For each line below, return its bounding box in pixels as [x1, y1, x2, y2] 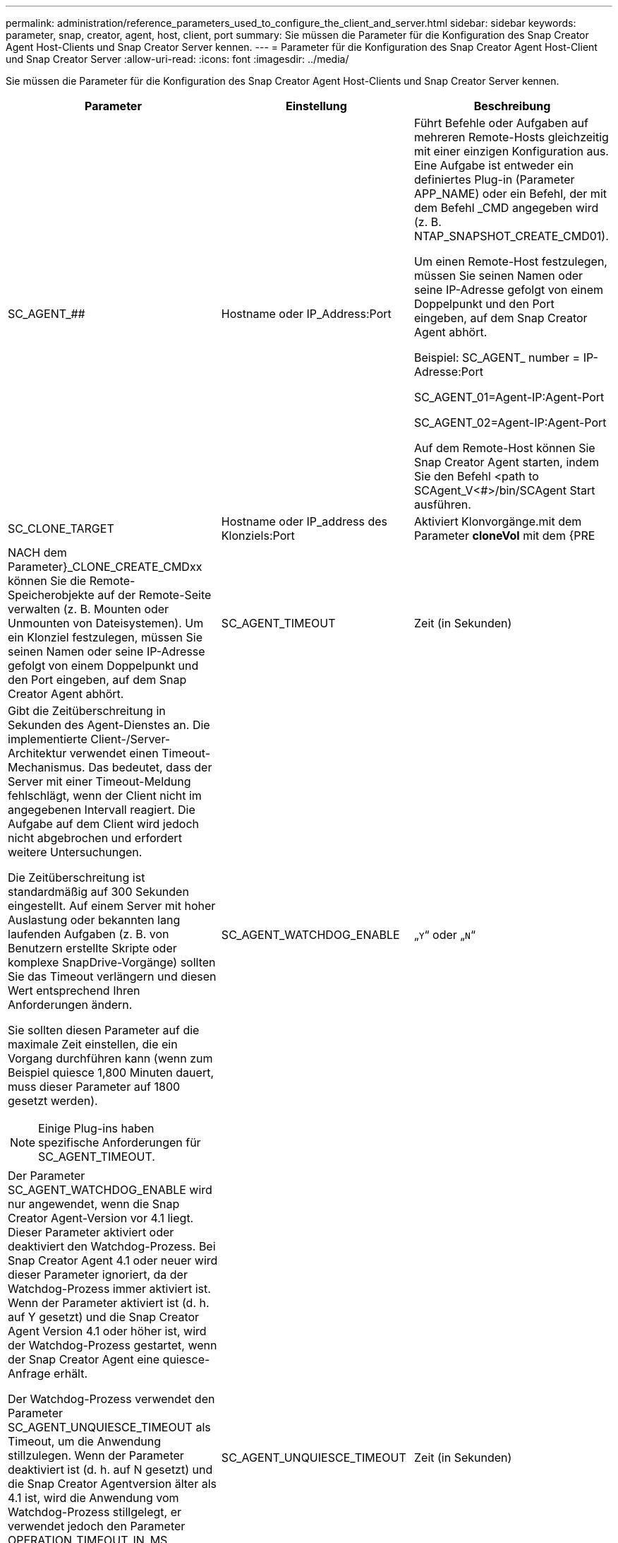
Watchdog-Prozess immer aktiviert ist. [8, 1282, 211, 1296]
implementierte [8, 732, 87, 746]
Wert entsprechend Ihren [8, 983, 140, 998]
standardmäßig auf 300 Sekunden [8, 885, 189, 899]
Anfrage [8, 1366, 51, 1381]
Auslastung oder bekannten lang [8, 913, 181, 927]
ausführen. [413, 497, 471, 512]
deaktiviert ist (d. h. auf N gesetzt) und [8, 1462, 213, 1477]
